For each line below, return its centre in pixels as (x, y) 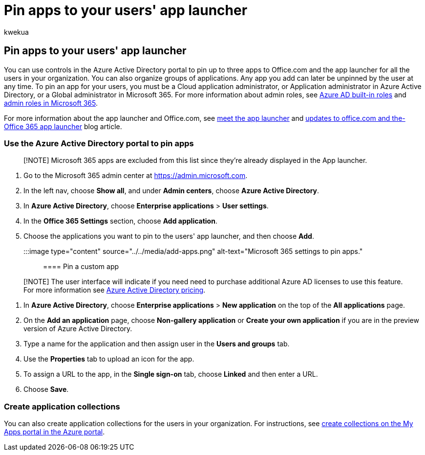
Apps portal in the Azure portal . (54, 432)
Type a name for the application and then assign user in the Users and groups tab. (157, 344)
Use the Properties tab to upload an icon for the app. (109, 359)
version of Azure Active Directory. (78, 329)
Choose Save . (46, 389)
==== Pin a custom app (81, 267)
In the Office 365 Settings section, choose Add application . (120, 221)
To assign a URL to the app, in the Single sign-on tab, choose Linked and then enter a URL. (171, 374)
